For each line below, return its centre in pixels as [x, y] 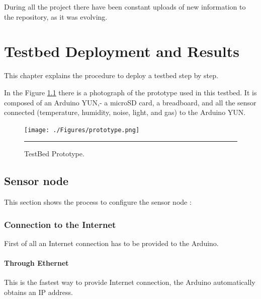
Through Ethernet [36, 263]
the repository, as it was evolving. [56, 16]
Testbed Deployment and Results [122, 51]
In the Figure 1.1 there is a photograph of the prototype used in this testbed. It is [130, 92]
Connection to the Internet [60, 224]
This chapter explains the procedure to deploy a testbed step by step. [111, 75]
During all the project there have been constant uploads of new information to [125, 7]
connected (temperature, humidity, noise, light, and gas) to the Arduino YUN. [125, 112]
